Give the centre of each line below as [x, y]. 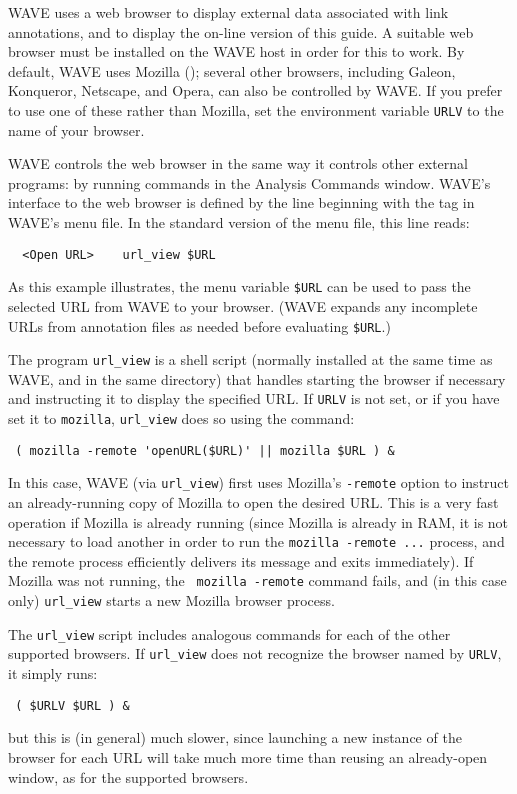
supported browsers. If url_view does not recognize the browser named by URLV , [255, 653]
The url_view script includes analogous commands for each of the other [229, 633]
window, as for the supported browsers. [128, 776]
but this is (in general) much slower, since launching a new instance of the [235, 737]
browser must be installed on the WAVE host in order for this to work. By [236, 51]
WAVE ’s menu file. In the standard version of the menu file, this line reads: [239, 222]
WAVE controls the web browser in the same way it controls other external [238, 163]
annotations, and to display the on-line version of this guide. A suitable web [241, 31]
